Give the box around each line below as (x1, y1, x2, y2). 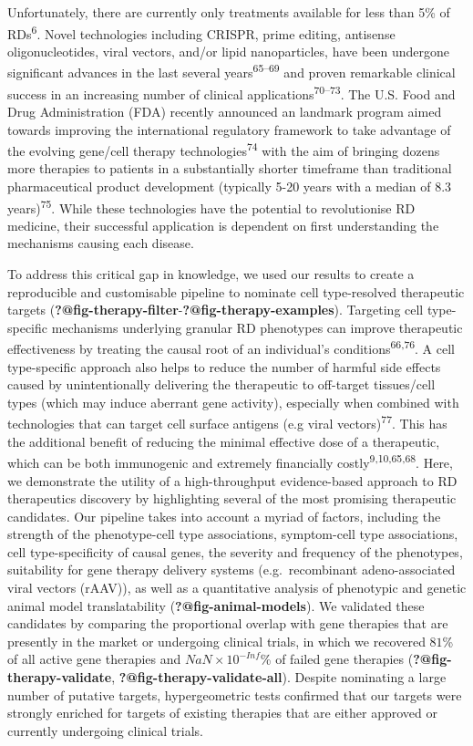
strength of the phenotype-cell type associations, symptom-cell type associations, (7, 524, 458, 544)
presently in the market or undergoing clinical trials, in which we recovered (7, 631, 426, 650)
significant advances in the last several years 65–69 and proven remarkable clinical (7, 60, 456, 82)
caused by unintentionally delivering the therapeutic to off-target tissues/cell (7, 375, 436, 394)
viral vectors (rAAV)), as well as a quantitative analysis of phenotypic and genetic (7, 578, 467, 597)
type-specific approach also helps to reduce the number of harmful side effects (7, 357, 441, 376)
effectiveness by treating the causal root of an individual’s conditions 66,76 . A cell (7, 337, 455, 358)
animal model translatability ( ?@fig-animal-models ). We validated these (7, 596, 425, 615)
